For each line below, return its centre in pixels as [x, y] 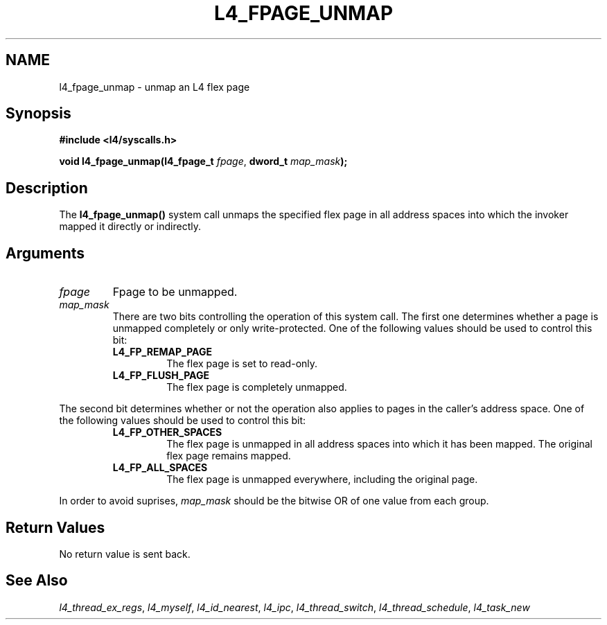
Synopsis [38, 114]
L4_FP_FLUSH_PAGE [161, 376]
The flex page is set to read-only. [242, 364]
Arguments [45, 253]
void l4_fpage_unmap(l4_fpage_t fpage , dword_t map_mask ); [203, 161]
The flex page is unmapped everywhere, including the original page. [322, 479]
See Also [37, 581]
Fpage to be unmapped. [175, 292]
